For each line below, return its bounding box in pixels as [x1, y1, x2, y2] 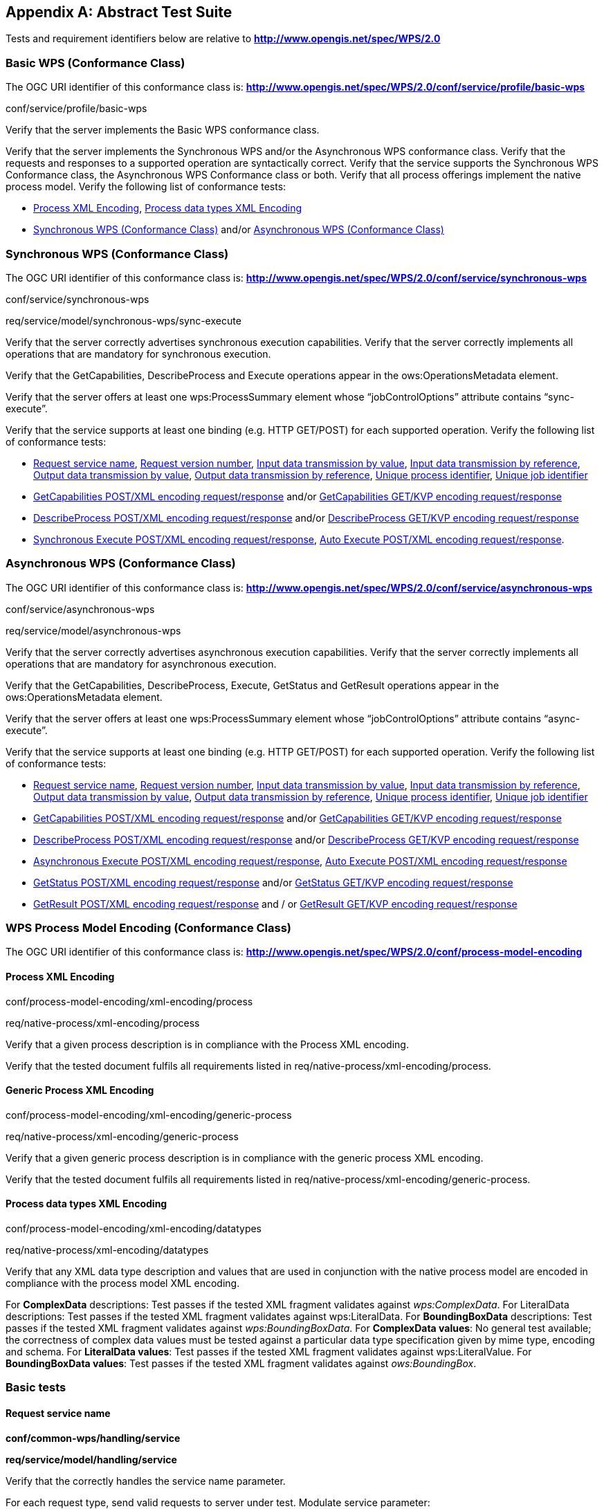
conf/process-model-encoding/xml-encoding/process [6, 995, 253, 1007]
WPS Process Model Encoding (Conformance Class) [6, 921, 292, 935]
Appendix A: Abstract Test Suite [6, 3, 232, 21]
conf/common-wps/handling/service [6, 1432, 181, 1444]
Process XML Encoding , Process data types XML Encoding [33, 202, 302, 214]
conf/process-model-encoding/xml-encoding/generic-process [6, 1108, 292, 1121]
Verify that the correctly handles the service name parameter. [6, 1474, 286, 1487]
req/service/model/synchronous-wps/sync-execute [6, 314, 241, 327]
